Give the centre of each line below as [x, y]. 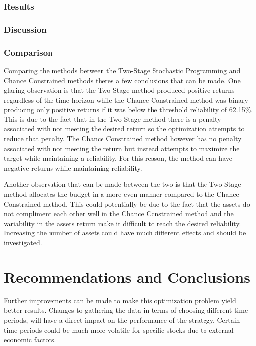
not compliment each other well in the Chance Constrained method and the [119, 213]
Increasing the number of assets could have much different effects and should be [125, 233]
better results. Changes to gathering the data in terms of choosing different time [126, 310]
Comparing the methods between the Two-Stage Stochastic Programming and [122, 70]
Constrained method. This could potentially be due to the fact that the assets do [127, 203]
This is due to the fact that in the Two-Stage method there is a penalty [113, 119]
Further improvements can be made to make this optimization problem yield [120, 300]
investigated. [23, 242]
